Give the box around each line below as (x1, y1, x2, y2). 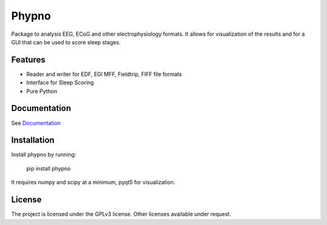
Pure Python (26, 87, 58, 95)
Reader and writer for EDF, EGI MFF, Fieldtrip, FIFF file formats (26, 70, 182, 78)
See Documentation (11, 119, 61, 127)
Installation (11, 135, 54, 146)
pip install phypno (26, 164, 71, 172)
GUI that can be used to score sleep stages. (11, 38, 121, 45)
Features (11, 55, 45, 65)
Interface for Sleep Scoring (26, 79, 94, 86)
